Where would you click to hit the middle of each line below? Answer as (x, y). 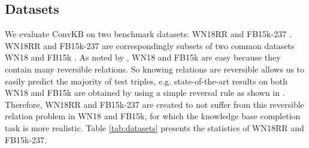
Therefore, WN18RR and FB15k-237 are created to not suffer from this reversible (154, 104)
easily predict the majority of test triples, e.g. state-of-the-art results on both (146, 81)
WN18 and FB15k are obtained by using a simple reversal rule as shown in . (145, 93)
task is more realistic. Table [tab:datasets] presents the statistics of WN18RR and (154, 127)
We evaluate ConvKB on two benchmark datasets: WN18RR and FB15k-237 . (148, 34)
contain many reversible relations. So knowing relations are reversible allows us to (155, 69)
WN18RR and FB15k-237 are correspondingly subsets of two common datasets (150, 45)
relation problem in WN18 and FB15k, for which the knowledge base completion (153, 116)
